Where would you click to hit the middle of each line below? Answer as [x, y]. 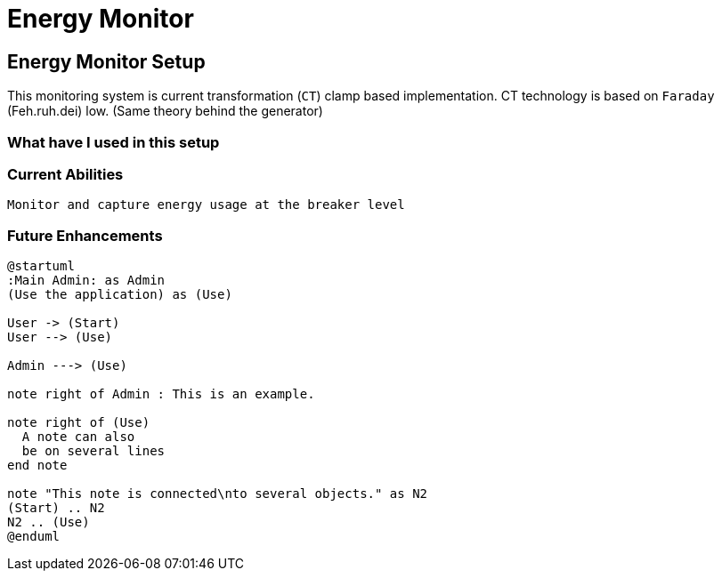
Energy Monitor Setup [106, 61]
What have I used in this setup [114, 142]
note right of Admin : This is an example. [161, 394]
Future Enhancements [85, 235]
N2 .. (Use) [49, 522]
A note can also [78, 437]
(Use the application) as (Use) [120, 295]
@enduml [34, 537]
